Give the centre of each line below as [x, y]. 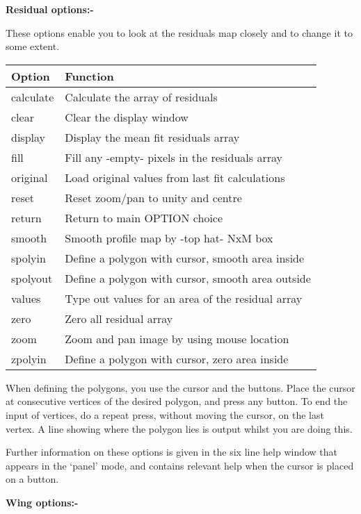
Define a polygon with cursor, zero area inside [177, 358]
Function [89, 76]
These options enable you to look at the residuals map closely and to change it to [179, 32]
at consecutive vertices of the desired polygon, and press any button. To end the [177, 401]
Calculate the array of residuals [141, 97]
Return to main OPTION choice [144, 217]
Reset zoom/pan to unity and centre [153, 197]
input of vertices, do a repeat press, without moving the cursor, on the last [165, 414]
